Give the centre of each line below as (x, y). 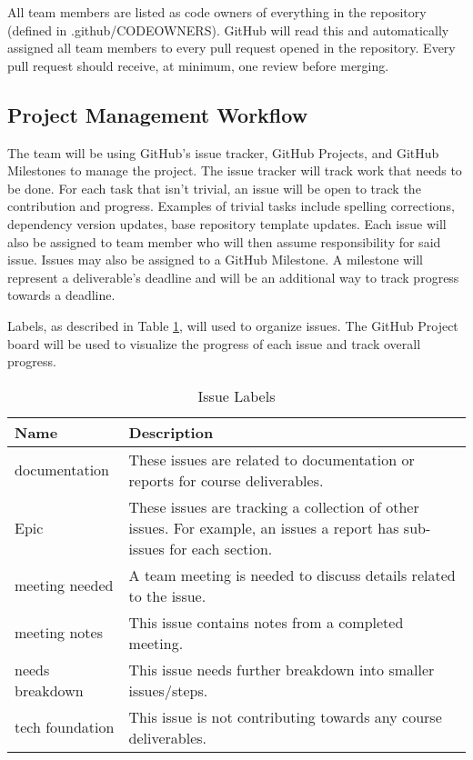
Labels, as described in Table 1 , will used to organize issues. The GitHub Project (233, 325)
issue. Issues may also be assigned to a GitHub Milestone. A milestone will (215, 260)
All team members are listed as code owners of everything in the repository (217, 12)
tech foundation (65, 727)
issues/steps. (168, 690)
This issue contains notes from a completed (266, 622)
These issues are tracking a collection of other (274, 506)
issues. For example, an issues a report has (264, 527)
